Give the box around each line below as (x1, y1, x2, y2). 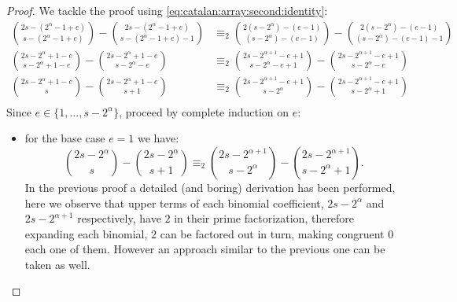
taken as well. (24, 256, 90, 272)
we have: (137, 130, 179, 146)
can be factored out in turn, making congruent (160, 225, 385, 241)
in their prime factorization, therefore (174, 210, 355, 226)
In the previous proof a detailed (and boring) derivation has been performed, (24, 179, 396, 195)
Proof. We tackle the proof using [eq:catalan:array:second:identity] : (6, 2, 328, 18)
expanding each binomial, (24, 225, 148, 241)
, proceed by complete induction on (119, 103, 289, 120)
